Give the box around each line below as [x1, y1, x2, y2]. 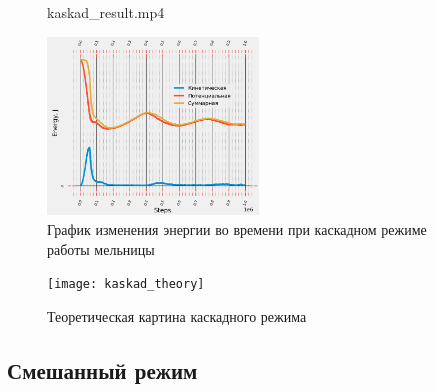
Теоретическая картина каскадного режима [47, 305, 307, 326]
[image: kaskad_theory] [47, 277, 205, 292]
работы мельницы [47, 238, 155, 259]
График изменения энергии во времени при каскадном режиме [47, 218, 427, 239]
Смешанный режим [7, 354, 198, 385]
